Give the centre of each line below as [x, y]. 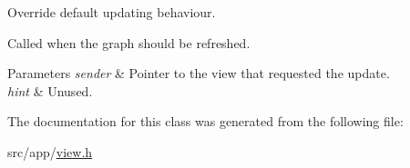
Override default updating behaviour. [112, 12]
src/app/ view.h [50, 151]
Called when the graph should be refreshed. [129, 42]
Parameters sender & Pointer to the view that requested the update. [199, 73]
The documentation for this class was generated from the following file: [205, 121]
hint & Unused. [50, 90]
